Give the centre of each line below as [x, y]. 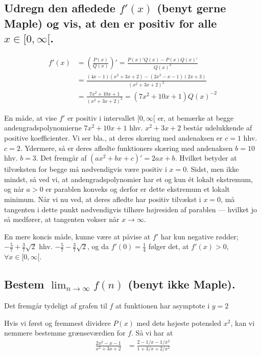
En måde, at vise [31, 117]
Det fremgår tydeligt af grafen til [56, 306]
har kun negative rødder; [199, 236]
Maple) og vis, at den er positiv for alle [111, 23]
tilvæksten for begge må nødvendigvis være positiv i [86, 169]
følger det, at [169, 246]
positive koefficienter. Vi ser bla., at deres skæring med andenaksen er [113, 138]
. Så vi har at [152, 333]
